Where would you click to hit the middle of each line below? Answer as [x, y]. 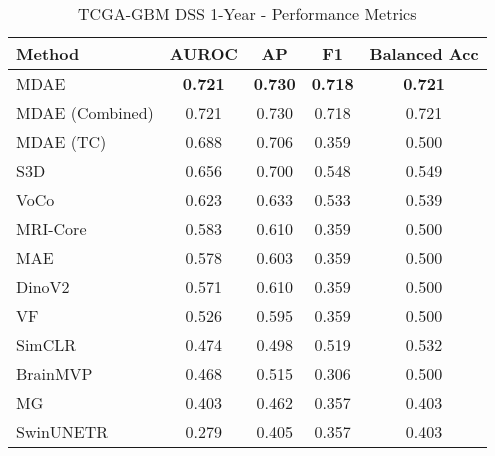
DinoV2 [43, 286]
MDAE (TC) [61, 141]
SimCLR [46, 344]
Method [48, 53]
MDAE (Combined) [85, 112]
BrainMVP [54, 373]
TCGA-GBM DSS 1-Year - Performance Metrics [247, 13]
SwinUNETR [62, 431]
